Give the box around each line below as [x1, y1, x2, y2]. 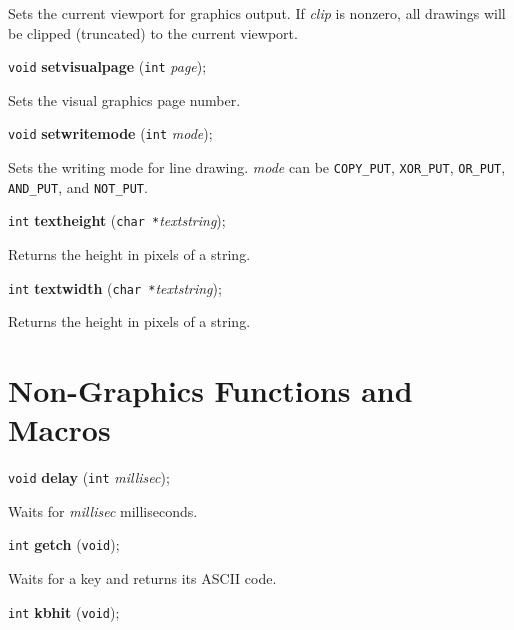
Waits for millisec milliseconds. [8, 500, 198, 521]
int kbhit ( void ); [8, 601, 120, 622]
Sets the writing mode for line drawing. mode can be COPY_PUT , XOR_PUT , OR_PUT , [8, 157, 506, 178]
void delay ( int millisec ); [8, 467, 170, 488]
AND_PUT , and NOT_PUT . [8, 176, 148, 197]
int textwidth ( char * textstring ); [8, 277, 222, 298]
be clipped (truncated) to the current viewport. [8, 22, 298, 43]
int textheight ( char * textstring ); [8, 210, 226, 231]
